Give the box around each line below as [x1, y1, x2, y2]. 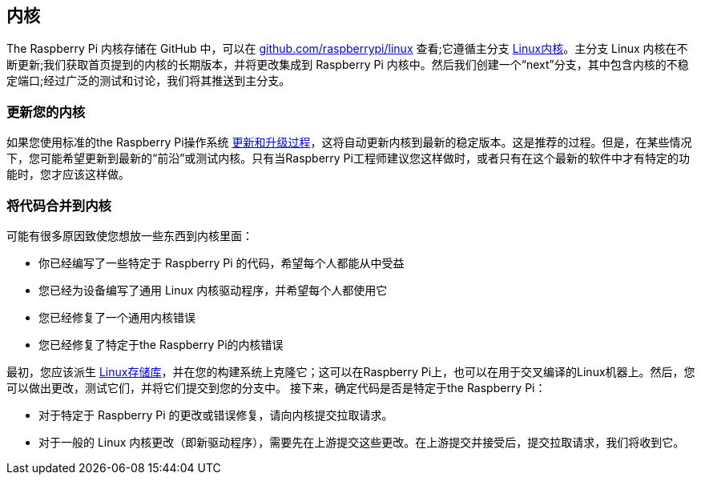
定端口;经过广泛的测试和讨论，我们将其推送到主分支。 [6, 74, 291, 88]
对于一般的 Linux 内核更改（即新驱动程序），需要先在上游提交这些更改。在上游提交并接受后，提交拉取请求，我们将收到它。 [38, 435, 685, 449]
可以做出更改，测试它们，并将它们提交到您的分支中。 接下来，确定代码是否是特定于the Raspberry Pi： [6, 380, 546, 395]
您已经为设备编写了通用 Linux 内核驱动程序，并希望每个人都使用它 [38, 283, 388, 297]
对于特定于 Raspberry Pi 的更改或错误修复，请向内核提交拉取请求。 [38, 407, 393, 422]
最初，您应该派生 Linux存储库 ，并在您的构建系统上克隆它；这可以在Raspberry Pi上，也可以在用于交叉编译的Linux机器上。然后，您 [6, 364, 695, 379]
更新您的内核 [6, 103, 86, 120]
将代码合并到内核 [6, 197, 111, 214]
